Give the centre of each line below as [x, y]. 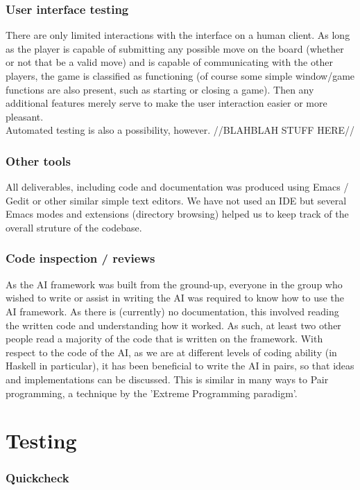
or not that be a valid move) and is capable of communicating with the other [169, 62]
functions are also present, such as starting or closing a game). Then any [160, 89]
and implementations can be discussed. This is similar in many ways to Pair [167, 379]
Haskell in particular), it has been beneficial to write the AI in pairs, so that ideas [180, 366]
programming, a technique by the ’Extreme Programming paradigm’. [152, 393]
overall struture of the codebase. [74, 227]
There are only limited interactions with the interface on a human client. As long [178, 35]
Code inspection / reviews [80, 258]
